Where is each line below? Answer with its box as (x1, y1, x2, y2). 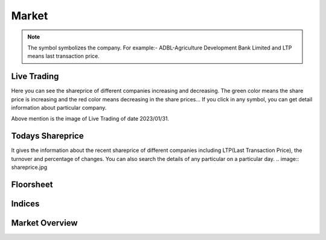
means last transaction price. (27, 52, 100, 60)
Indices (11, 198, 40, 209)
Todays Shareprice (11, 131, 84, 141)
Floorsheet (11, 179, 53, 189)
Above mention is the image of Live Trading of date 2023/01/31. (11, 115, 169, 122)
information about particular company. (11, 104, 107, 112)
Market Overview (11, 218, 78, 228)
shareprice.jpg (11, 163, 48, 171)
